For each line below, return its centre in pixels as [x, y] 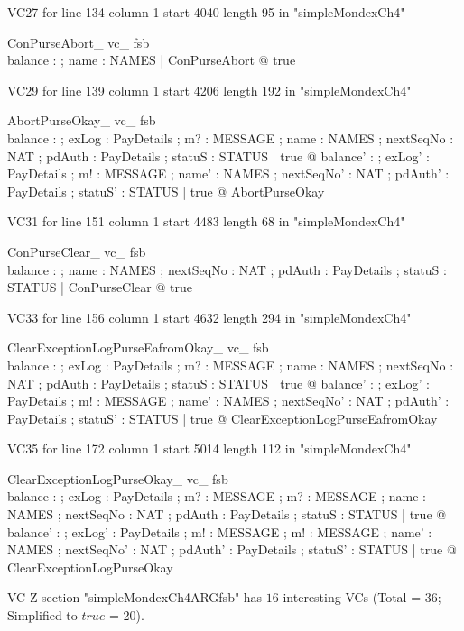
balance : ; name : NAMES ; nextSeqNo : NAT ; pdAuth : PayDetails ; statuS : [227, 269]
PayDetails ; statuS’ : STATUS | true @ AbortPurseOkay [166, 191]
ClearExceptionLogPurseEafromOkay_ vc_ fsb [138, 348]
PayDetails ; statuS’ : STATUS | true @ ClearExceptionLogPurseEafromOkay [223, 418]
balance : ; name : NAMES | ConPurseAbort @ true [152, 60]
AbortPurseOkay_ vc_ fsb [82, 120]
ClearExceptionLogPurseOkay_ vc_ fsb [118, 478]
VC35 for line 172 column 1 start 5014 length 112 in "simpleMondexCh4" [209, 448]
